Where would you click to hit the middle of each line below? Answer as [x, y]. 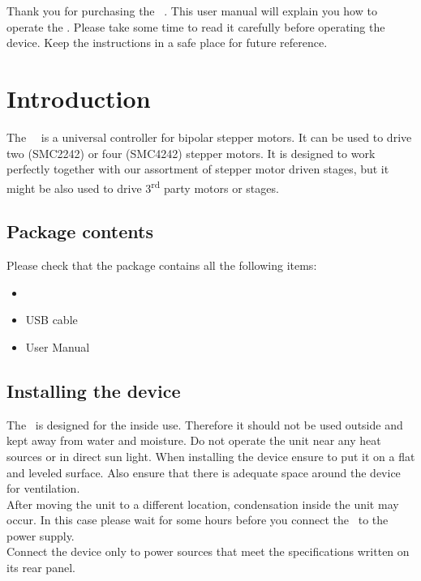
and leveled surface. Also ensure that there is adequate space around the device [204, 472]
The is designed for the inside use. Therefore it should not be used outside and [205, 424]
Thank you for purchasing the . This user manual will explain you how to [192, 11]
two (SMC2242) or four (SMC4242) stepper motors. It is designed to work [191, 153]
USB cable [52, 320]
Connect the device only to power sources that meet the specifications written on [208, 551]
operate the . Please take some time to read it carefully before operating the [196, 26]
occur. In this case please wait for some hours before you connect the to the [198, 520]
